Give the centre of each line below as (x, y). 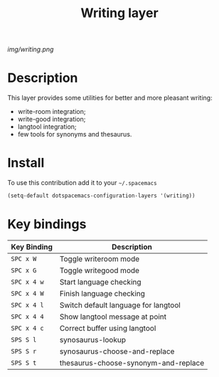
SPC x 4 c (27, 328)
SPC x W (24, 259)
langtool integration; (47, 127)
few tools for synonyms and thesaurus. (75, 134)
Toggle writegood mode (100, 270)
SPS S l (24, 340)
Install (26, 163)
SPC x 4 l (27, 305)
